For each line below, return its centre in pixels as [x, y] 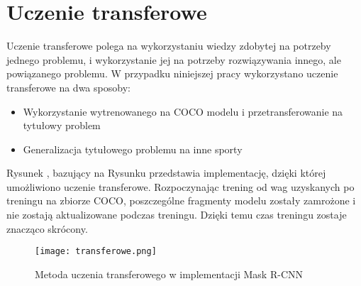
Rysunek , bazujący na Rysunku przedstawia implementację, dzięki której [166, 173]
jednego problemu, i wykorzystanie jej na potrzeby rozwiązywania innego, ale [174, 59]
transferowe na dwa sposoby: [68, 87]
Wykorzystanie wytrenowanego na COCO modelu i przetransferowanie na [183, 111]
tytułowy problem [62, 125]
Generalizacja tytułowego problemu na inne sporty [133, 149]
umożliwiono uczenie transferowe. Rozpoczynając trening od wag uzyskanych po [180, 186]
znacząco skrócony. [47, 228]
